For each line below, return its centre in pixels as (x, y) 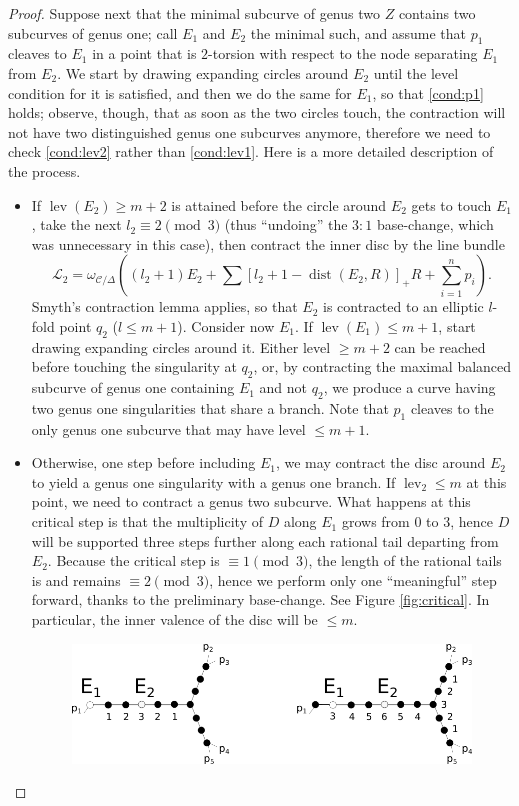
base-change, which (435, 224)
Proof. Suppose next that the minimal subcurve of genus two (194, 13)
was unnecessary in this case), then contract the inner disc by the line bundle (268, 243)
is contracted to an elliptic (403, 306)
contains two (437, 13)
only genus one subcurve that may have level (168, 428)
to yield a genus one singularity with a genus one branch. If (213, 481)
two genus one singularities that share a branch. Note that (210, 407)
